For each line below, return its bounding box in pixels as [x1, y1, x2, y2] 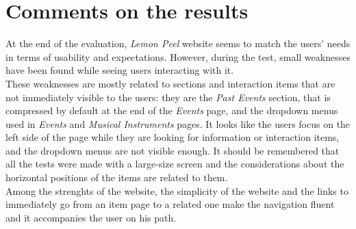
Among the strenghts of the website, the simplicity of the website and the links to [5, 183, 348, 198]
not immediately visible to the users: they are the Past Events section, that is [5, 90, 331, 104]
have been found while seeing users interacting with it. [5, 63, 234, 77]
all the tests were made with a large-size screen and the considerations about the [5, 157, 344, 171]
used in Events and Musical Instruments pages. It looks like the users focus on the [5, 116, 351, 131]
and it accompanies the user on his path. [5, 210, 177, 224]
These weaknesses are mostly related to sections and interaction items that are [5, 76, 335, 90]
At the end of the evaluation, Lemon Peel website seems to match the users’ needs [5, 36, 351, 51]
